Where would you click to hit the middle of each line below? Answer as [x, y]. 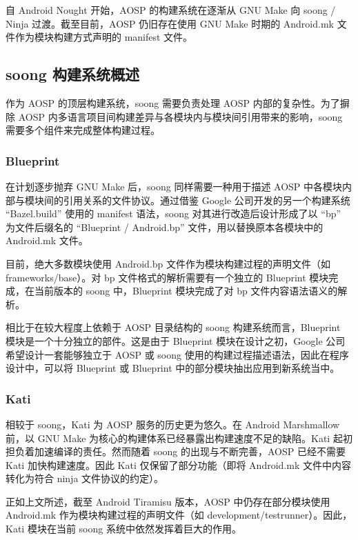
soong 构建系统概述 [72, 74]
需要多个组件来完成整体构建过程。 [83, 130]
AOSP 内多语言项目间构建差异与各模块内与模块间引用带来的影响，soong [180, 116]
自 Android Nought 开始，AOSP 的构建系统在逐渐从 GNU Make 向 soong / [171, 10]
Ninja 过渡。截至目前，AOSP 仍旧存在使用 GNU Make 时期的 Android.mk [170, 23]
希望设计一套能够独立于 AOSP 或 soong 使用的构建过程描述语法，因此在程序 [177, 354]
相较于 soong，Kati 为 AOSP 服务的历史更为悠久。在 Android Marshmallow [173, 424]
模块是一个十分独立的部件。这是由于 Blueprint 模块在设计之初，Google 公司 [176, 340]
